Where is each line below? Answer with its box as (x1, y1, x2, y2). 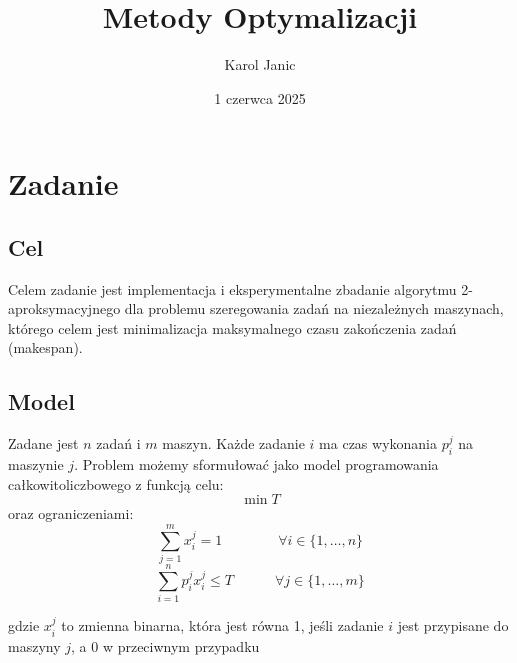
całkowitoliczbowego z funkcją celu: (8, 473, 224, 494)
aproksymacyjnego (8, 298, 121, 319)
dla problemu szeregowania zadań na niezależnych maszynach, (124, 298, 504, 319)
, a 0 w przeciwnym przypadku (71, 635, 260, 656)
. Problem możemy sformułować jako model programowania (74, 454, 439, 475)
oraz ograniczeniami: (8, 503, 134, 524)
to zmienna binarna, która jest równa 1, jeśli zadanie (61, 615, 384, 636)
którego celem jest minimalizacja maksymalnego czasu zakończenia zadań (8, 317, 457, 338)
